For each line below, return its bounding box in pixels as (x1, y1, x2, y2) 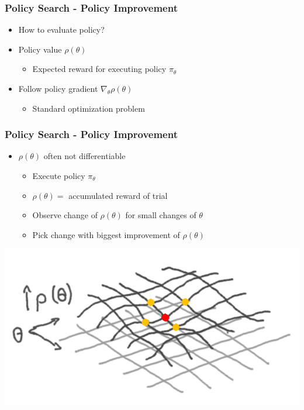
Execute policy (32, 170, 85, 181)
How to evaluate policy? (18, 23, 105, 36)
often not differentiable (43, 150, 126, 162)
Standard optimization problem (32, 102, 145, 114)
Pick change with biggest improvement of (32, 228, 180, 240)
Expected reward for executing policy (32, 63, 167, 75)
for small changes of (125, 209, 196, 221)
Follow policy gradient (18, 82, 98, 94)
